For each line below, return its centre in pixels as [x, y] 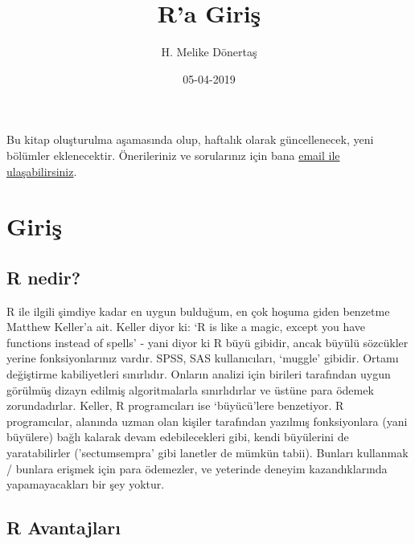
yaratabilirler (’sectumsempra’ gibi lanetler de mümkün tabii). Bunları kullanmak [207, 453]
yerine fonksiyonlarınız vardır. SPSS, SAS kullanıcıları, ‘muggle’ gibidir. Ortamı [203, 358]
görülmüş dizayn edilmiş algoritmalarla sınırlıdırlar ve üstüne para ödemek [190, 389]
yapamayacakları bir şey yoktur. [86, 484]
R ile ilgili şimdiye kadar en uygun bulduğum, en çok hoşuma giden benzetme [198, 311]
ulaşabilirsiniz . [42, 171]
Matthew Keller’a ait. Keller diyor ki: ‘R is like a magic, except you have [186, 327]
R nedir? [44, 277]
